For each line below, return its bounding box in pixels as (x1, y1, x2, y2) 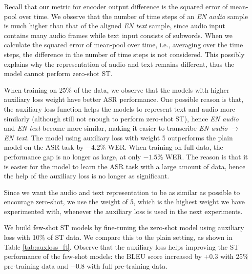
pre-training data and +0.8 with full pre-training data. (4, 260, 168, 271)
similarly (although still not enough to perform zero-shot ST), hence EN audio (4, 113, 239, 123)
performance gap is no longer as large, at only (4, 151, 141, 161)
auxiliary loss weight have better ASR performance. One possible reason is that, (4, 94, 244, 104)
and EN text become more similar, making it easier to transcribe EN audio (4, 123, 228, 133)
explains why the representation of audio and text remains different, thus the (4, 59, 234, 69)
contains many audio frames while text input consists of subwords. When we (4, 30, 233, 40)
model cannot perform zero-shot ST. (4, 68, 113, 78)
